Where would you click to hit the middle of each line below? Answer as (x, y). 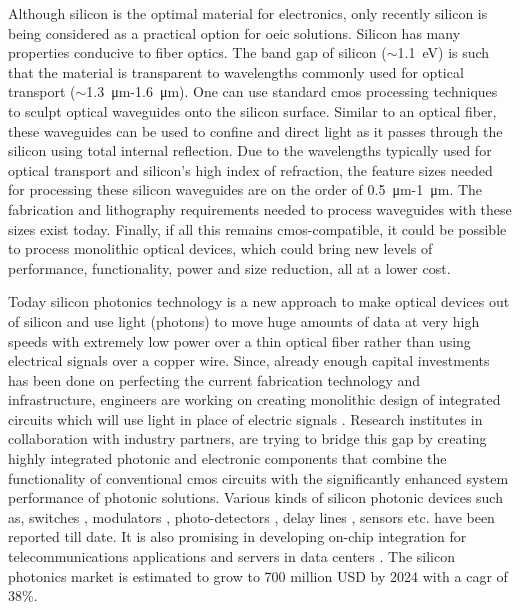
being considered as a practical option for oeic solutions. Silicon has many (234, 32)
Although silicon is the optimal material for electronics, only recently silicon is (248, 13)
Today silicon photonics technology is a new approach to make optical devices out (259, 301)
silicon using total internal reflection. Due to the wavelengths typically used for (250, 150)
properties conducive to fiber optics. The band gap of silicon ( (197, 52)
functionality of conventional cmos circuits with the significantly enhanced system (258, 477)
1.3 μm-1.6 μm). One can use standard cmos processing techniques (292, 91)
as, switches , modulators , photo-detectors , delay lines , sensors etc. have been (251, 516)
